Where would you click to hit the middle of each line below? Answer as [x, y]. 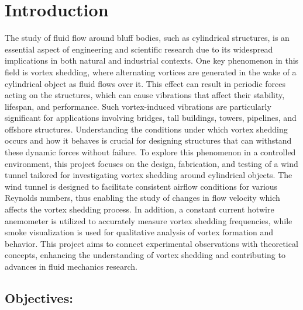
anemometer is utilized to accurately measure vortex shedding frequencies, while [149, 220]
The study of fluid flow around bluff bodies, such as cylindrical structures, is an [147, 38]
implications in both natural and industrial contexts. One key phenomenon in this [152, 60]
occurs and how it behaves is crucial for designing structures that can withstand [148, 140]
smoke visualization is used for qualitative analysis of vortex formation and [139, 232]
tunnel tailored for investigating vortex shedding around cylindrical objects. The [149, 175]
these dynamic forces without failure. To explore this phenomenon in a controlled [150, 152]
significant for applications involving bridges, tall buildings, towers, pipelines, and [151, 118]
